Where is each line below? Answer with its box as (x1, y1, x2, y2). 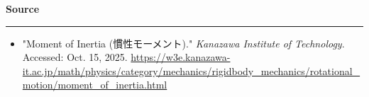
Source (6, 1, 40, 16)
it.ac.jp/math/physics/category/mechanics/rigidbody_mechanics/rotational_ (22, 63, 360, 78)
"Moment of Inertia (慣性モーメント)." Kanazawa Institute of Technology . (22, 35, 345, 50)
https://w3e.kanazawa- (131, 50, 231, 64)
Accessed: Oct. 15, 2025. (22, 50, 128, 64)
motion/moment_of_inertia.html (22, 77, 167, 92)
